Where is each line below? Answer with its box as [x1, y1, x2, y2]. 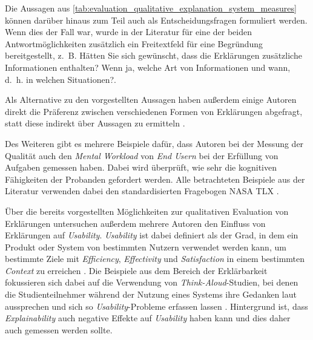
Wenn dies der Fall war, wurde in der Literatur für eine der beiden [5, 25, 252, 38]
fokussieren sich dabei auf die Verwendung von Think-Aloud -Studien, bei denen [5, 276, 298, 289]
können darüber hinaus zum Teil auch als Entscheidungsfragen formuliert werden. [5, 13, 308, 26]
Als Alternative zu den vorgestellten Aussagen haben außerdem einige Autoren [5, 93, 297, 106]
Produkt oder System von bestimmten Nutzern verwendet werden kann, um [5, 240, 286, 253]
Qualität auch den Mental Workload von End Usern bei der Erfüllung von [5, 149, 278, 162]
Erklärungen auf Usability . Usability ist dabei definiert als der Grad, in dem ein [5, 229, 298, 241]
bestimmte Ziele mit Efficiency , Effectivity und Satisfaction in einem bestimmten [5, 252, 305, 265]
